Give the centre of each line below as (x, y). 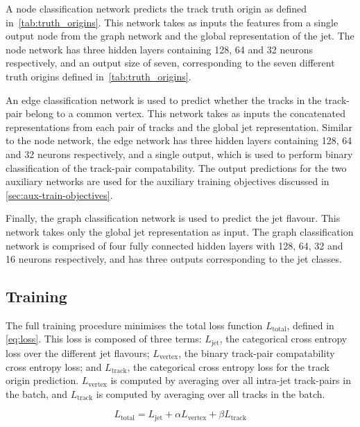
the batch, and (37, 393)
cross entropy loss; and (54, 366)
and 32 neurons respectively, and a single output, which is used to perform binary (179, 154)
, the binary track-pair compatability (257, 352)
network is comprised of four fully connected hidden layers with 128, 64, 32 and (174, 245)
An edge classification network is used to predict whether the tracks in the (164, 99)
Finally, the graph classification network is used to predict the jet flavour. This (173, 218)
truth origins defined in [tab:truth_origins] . (98, 76)
